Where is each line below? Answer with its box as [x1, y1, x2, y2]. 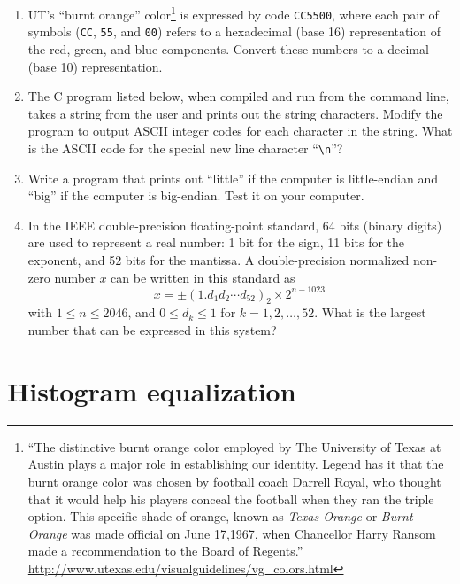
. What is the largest [314, 303, 426, 322]
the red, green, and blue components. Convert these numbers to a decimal [27, 39, 429, 58]
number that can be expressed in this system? [27, 321, 277, 339]
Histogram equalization [7, 372, 296, 409]
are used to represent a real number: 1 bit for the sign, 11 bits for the [27, 233, 405, 252]
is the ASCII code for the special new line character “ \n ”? [27, 138, 343, 157]
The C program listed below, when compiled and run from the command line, [27, 87, 449, 105]
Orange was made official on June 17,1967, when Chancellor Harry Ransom [27, 524, 436, 542]
